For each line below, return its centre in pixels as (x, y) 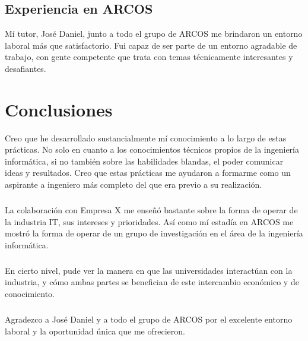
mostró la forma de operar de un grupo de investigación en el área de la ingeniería (154, 233)
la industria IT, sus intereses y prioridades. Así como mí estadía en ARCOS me (149, 221)
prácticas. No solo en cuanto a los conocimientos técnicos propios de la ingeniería (152, 149)
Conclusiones (59, 109)
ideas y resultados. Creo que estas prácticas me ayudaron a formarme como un (148, 173)
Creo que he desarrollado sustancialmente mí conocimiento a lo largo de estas (146, 138)
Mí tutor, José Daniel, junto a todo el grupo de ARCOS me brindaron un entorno (154, 34)
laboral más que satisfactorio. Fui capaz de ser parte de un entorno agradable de (151, 45)
